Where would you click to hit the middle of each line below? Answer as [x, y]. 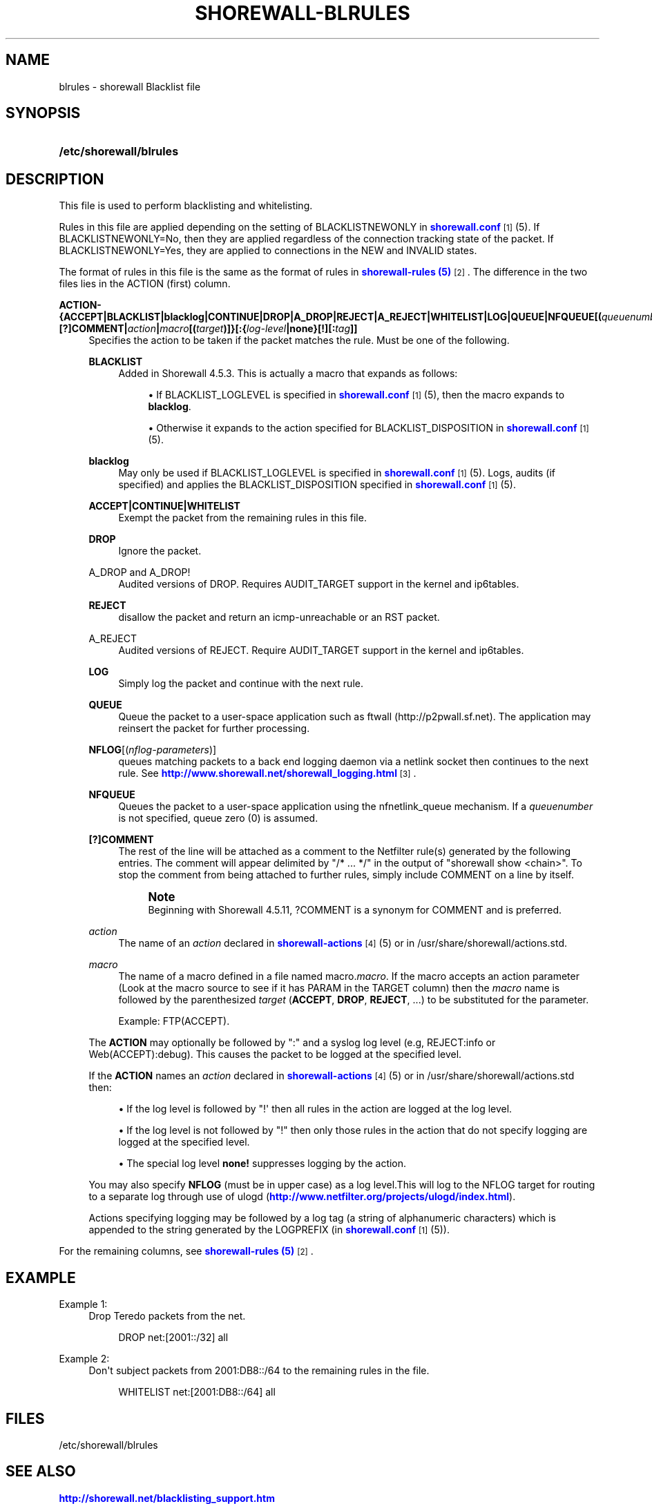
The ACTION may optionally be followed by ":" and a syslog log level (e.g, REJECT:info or [292, 1043]
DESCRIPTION [55, 179]
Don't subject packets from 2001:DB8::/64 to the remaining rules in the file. [259, 1371]
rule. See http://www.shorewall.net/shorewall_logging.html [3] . [267, 773]
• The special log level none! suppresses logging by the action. [262, 1164]
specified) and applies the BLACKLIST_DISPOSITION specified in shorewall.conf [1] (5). [317, 485]
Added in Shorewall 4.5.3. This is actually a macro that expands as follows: [288, 374]
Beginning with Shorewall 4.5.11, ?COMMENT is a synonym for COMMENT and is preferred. [355, 910]
